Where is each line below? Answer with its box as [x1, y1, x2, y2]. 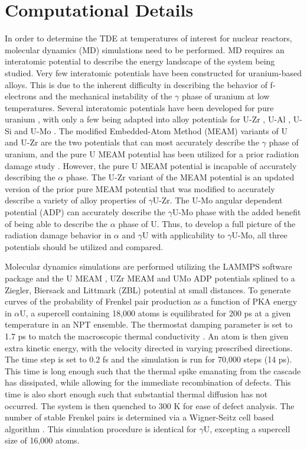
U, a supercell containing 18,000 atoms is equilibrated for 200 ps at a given [19, 306, 291, 319]
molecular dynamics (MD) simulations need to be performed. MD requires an [5, 43, 285, 56]
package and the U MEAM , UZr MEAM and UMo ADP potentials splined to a [5, 272, 295, 284]
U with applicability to [142, 229, 225, 241]
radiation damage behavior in [5, 229, 112, 241]
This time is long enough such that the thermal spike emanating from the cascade [5, 364, 301, 377]
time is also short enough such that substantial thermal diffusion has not [5, 387, 268, 400]
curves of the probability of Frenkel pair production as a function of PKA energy [5, 295, 298, 307]
